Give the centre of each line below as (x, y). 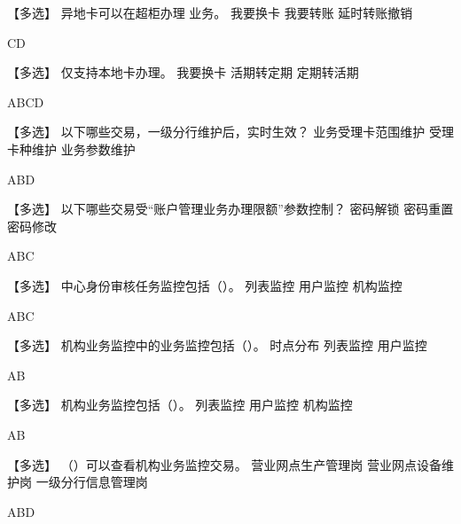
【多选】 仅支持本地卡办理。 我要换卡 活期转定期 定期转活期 (183, 72)
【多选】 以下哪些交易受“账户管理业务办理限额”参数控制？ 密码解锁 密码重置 (230, 209)
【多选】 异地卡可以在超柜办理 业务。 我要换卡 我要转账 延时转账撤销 (210, 12)
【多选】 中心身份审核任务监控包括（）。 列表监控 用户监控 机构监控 (205, 285)
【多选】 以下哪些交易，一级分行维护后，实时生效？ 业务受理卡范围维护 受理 (230, 132)
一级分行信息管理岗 (92, 482)
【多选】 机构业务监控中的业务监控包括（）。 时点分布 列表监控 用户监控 (217, 345)
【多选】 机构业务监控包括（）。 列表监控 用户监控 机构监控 (180, 405)
